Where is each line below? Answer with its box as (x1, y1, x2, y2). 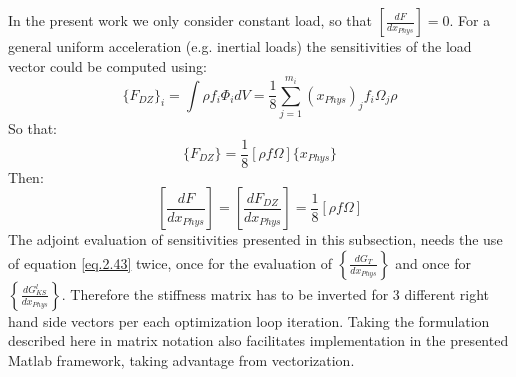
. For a (449, 10, 491, 30)
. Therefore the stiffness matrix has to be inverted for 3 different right (61, 283, 489, 304)
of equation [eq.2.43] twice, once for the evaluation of (8, 252, 333, 273)
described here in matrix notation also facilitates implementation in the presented (8, 330, 509, 351)
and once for (395, 252, 472, 273)
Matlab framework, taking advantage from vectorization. (8, 349, 355, 370)
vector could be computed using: (8, 55, 207, 76)
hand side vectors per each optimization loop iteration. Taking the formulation (8, 310, 490, 331)
